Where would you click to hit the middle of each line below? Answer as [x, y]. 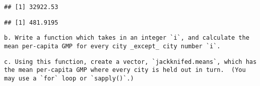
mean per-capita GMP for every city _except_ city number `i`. [112, 46]
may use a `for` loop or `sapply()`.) [69, 78]
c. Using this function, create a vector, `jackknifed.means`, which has [131, 62]
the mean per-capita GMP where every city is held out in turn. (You [125, 70]
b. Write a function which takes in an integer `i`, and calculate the [127, 38]
